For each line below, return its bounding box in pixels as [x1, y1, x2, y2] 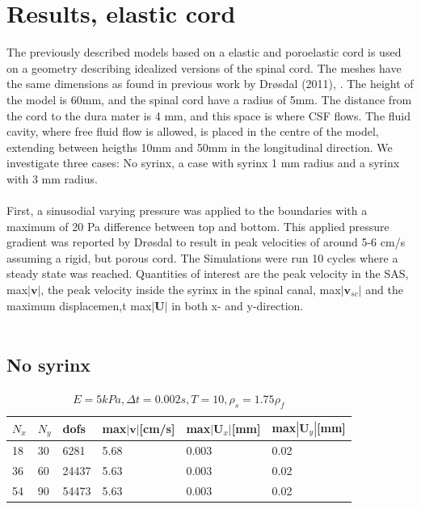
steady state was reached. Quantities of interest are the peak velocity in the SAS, [6, 265, 409, 282]
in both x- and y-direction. [171, 297, 304, 313]
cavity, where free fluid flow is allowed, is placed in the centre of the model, [6, 123, 379, 140]
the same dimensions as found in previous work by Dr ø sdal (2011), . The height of [6, 75, 414, 92]
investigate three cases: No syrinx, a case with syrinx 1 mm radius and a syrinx [6, 154, 400, 171]
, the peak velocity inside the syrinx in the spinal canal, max [40, 281, 341, 298]
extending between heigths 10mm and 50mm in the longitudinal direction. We [6, 138, 393, 155]
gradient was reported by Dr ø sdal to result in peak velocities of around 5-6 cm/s [6, 233, 406, 250]
